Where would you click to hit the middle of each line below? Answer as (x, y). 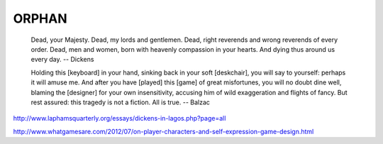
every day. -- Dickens (62, 60)
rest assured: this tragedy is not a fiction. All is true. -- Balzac (121, 102)
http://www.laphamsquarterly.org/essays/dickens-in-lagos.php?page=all (120, 118)
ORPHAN (40, 18)
